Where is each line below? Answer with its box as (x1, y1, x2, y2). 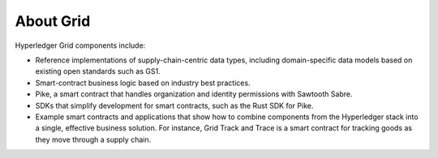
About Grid (15, 12, 91, 30)
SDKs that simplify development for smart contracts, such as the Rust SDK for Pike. (35, 100, 314, 110)
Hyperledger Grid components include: (15, 41, 146, 50)
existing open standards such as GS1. (35, 66, 161, 76)
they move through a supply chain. (35, 135, 152, 144)
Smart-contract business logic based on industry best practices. (35, 78, 251, 88)
